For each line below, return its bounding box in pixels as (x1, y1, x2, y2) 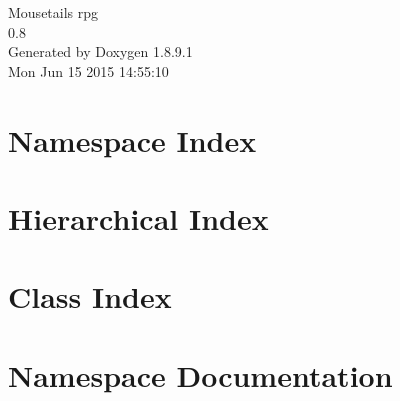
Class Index (8, 276, 172, 317)
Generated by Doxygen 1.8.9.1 (8, 41, 193, 62)
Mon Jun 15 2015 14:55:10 (8, 60, 169, 81)
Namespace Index (8, 119, 257, 160)
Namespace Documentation (8, 354, 393, 395)
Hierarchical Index (8, 197, 269, 238)
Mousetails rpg (8, 2, 99, 22)
